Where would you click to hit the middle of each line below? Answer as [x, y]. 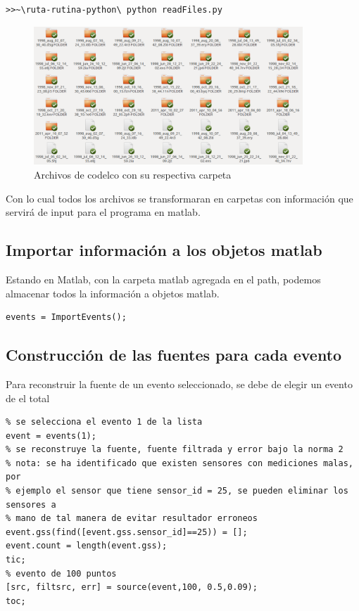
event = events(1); [51, 436]
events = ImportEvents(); [66, 317]
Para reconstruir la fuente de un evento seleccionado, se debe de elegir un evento [179, 384]
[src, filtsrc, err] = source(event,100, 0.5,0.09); [132, 587]
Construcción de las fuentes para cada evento [174, 355]
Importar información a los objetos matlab [164, 250]
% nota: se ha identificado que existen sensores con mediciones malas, [179, 463]
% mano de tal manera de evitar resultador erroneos [132, 519]
